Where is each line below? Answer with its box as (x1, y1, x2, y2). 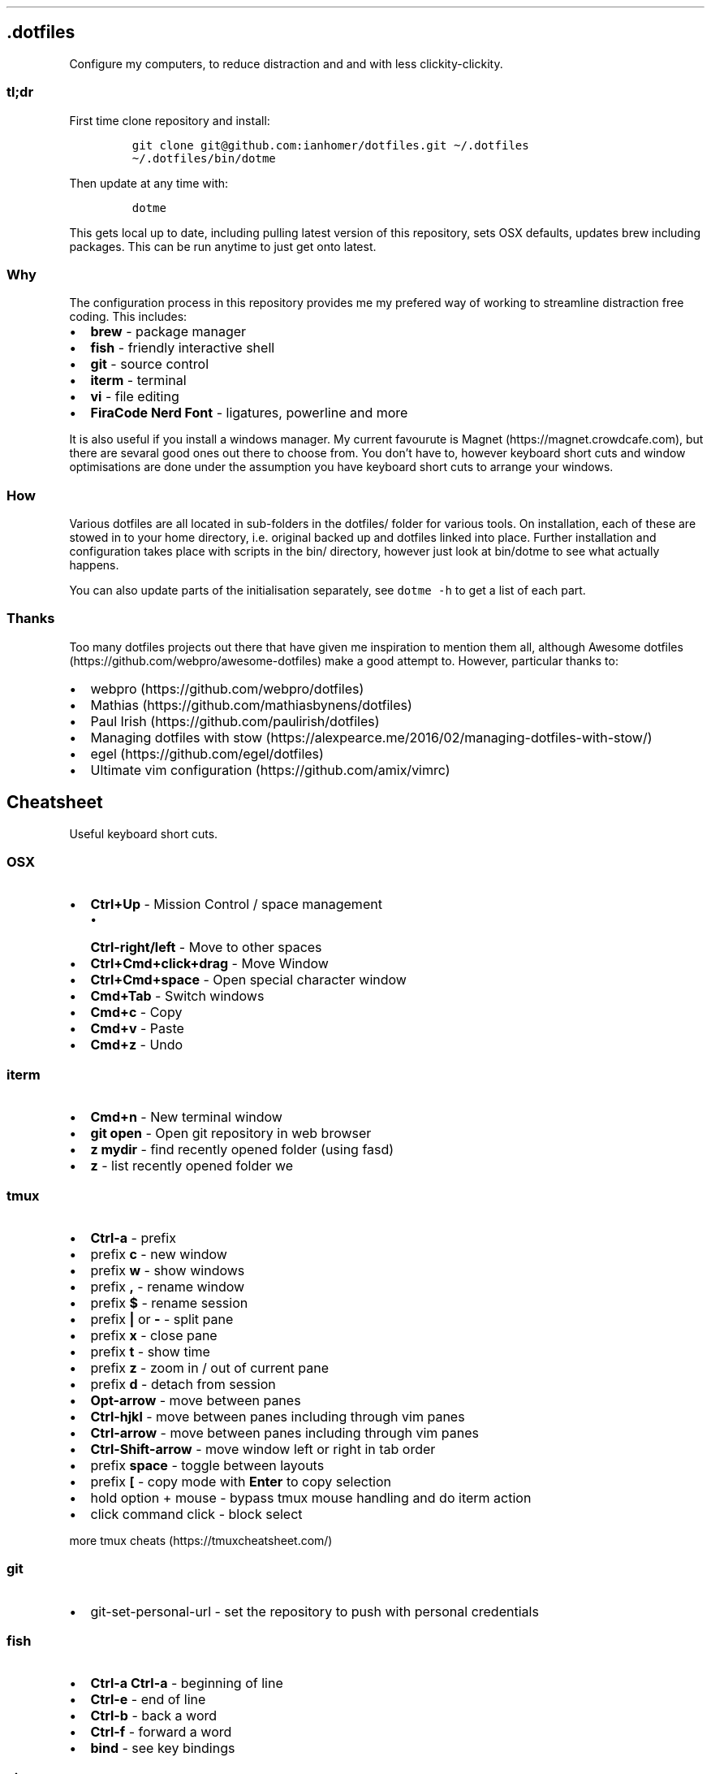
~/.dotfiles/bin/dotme (131, 151, 276, 165)
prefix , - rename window (90, 1278, 245, 1295)
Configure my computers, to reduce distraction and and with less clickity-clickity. (69, 56, 503, 71)
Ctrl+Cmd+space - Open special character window (90, 971, 407, 989)
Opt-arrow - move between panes (90, 1391, 301, 1408)
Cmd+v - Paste (90, 1020, 184, 1037)
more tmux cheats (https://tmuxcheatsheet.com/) (69, 1533, 333, 1547)
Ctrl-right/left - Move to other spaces (90, 939, 322, 956)
